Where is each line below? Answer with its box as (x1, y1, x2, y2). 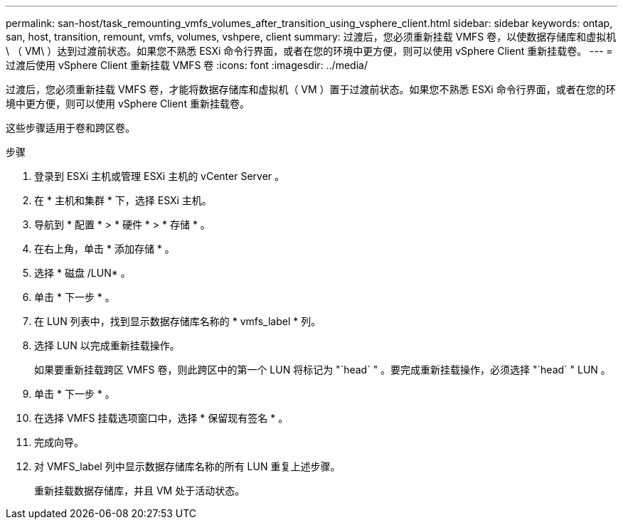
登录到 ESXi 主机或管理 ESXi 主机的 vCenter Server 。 (34, 170, 285, 182)
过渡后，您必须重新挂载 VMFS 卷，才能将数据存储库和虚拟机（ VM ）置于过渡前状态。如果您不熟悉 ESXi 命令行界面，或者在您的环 (6, 83, 616, 95)
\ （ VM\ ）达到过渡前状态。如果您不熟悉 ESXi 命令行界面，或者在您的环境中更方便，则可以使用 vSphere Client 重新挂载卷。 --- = (6, 45, 613, 57)
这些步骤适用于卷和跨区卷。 (6, 122, 135, 134)
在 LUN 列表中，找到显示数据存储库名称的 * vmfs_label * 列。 (34, 315, 321, 327)
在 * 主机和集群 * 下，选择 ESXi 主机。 (34, 194, 212, 206)
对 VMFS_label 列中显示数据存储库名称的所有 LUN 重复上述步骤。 (34, 460, 341, 472)
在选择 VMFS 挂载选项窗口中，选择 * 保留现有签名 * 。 (34, 412, 289, 424)
